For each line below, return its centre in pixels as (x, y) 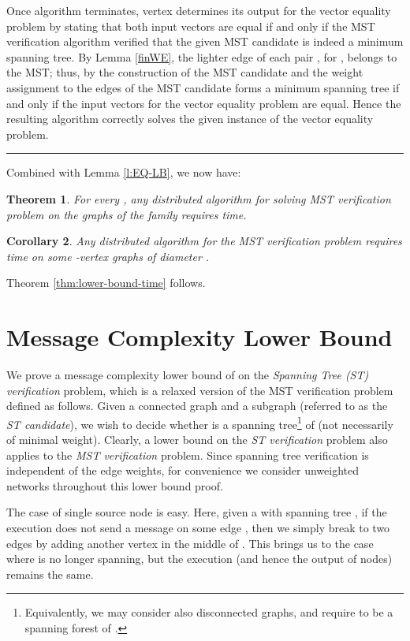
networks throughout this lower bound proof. (115, 485)
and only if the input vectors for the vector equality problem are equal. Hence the (204, 103)
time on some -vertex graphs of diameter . (108, 256)
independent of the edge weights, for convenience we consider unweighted (183, 470)
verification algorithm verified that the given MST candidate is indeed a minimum (205, 41)
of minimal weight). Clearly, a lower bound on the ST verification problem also (197, 440)
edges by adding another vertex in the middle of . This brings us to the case (190, 543)
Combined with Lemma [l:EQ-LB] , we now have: (124, 172)
